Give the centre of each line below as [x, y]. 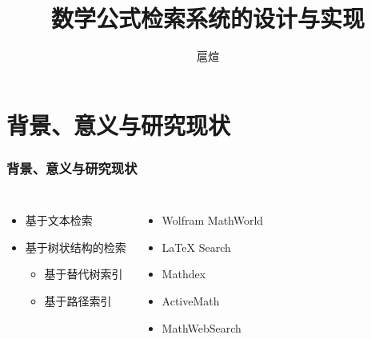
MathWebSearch [201, 327]
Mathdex [184, 274]
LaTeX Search [196, 247]
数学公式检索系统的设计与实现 [207, 18]
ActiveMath [191, 300]
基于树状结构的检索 [76, 247]
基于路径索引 [78, 300]
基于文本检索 [59, 220]
